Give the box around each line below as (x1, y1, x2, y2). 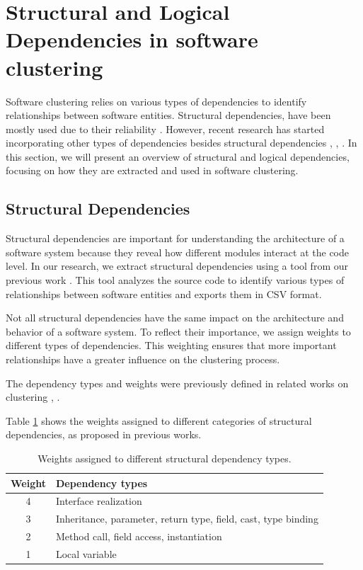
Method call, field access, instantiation (55, 529, 222, 544)
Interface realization (55, 494, 142, 508)
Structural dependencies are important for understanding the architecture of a (6, 231, 345, 246)
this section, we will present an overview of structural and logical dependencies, (6, 149, 350, 164)
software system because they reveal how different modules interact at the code (6, 244, 350, 259)
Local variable (55, 546, 117, 561)
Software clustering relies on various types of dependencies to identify (6, 93, 307, 108)
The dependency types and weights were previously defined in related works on (6, 375, 349, 390)
